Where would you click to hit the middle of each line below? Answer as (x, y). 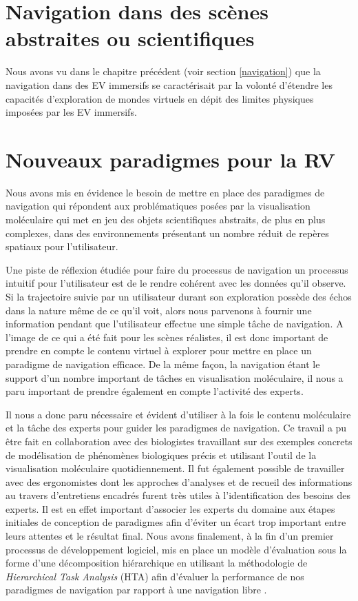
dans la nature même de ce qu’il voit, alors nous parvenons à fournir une (159, 310)
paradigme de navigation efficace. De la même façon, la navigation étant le (163, 364)
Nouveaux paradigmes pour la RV (170, 159)
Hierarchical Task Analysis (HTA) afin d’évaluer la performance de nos (155, 576)
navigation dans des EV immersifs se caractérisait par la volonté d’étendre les (169, 84)
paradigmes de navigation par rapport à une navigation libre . (136, 590)
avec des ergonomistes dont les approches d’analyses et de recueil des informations (179, 481)
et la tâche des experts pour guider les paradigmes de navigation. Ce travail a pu (176, 428)
